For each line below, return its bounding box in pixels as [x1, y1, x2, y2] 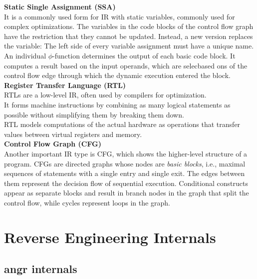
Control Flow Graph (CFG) [4, 138, 102, 149]
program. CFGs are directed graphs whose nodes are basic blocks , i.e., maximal [4, 158, 246, 168]
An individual [4, 50, 46, 60]
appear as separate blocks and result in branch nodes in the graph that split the [4, 187, 249, 198]
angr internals [4, 261, 77, 276]
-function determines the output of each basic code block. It [52, 50, 236, 60]
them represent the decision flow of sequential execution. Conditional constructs [4, 177, 248, 188]
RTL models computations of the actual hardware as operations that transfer [4, 119, 241, 129]
